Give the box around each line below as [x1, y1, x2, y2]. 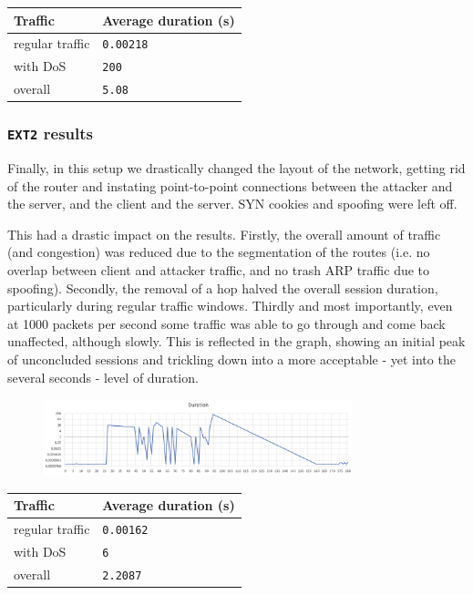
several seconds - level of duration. [7, 367, 199, 386]
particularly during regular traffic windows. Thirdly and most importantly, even [7, 296, 453, 315]
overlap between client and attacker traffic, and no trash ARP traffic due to [7, 261, 430, 280]
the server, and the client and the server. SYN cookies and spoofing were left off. [7, 194, 458, 213]
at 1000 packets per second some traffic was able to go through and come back [7, 313, 446, 333]
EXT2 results [7, 122, 93, 145]
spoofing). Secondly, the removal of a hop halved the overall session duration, [7, 278, 438, 297]
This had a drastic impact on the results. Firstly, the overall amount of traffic [7, 224, 441, 243]
